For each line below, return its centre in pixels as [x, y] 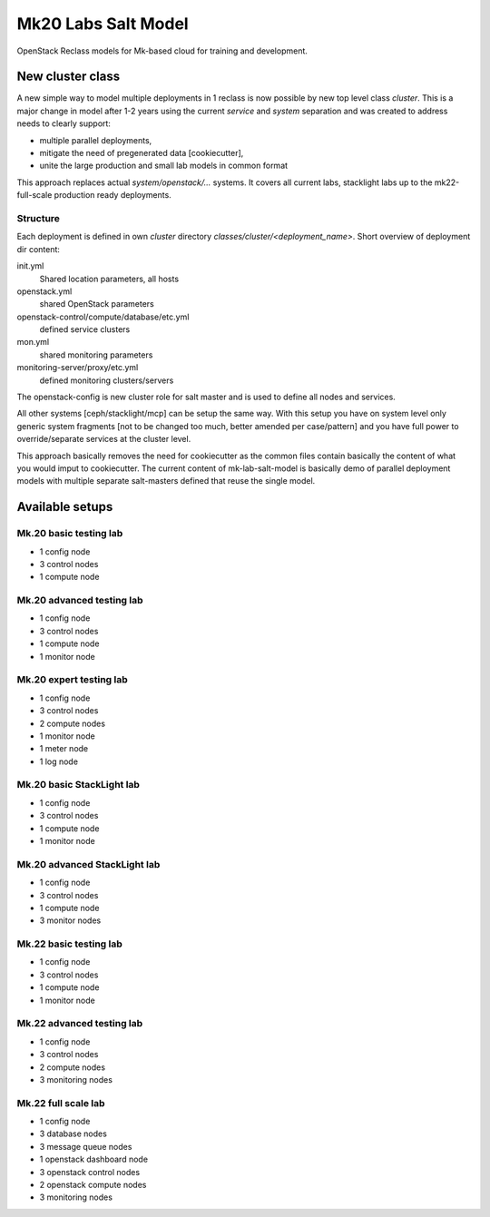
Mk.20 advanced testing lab [80, 601]
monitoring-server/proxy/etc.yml [78, 368]
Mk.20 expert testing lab [73, 680]
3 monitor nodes [70, 920]
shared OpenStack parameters [97, 304]
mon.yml [33, 342]
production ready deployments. [113, 195]
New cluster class [69, 77]
